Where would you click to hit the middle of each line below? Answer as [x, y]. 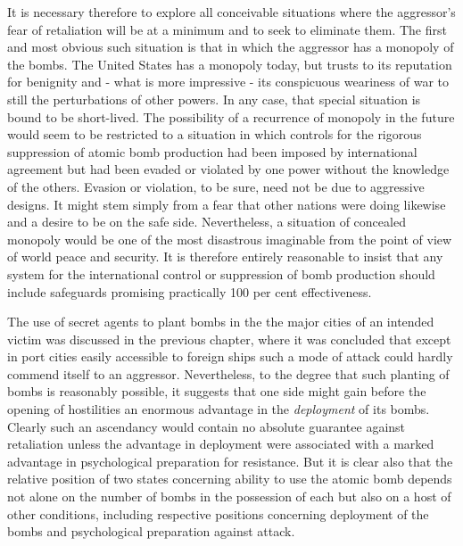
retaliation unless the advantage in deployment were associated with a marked [221, 444]
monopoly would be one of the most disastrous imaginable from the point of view [230, 239]
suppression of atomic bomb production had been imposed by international [212, 151]
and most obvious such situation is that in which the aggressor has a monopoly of [231, 47]
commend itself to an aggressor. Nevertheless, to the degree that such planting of [228, 373]
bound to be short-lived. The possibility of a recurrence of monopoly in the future [231, 116]
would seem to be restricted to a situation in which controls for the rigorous [215, 134]
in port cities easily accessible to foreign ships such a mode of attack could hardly [230, 356]
